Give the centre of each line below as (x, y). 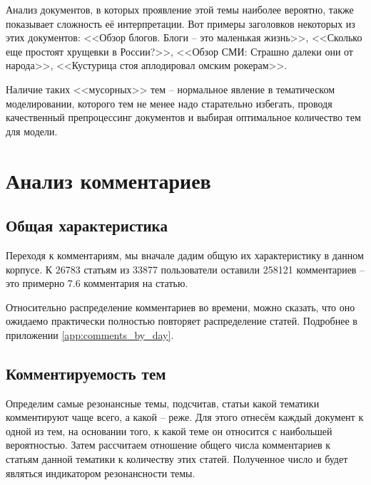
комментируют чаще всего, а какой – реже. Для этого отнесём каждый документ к (185, 417)
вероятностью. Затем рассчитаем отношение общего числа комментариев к (168, 445)
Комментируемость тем (86, 373)
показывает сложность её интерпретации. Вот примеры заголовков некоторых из (181, 23)
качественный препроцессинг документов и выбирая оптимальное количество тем (183, 117)
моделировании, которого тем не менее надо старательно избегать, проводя (169, 103)
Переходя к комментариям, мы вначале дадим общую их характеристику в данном (185, 255)
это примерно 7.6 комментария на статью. (97, 283)
